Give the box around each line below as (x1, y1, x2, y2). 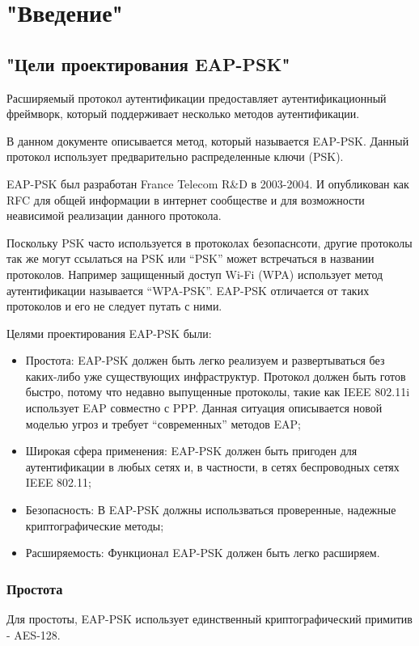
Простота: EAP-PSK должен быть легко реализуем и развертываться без (25, 352, 385, 369)
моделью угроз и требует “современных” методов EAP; (25, 415, 301, 432)
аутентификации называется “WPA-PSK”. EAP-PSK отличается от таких (6, 281, 370, 298)
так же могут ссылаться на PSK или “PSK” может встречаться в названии (6, 250, 375, 267)
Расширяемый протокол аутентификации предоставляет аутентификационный (6, 89, 387, 106)
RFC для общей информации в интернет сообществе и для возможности (6, 191, 365, 208)
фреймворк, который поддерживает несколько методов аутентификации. (6, 105, 360, 122)
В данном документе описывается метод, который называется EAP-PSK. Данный (6, 132, 409, 149)
